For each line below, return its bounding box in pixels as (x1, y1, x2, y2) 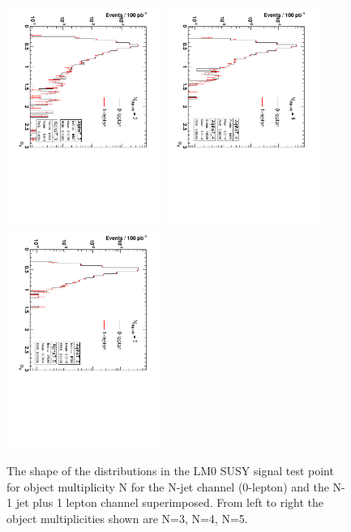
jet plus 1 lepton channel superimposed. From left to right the (15, 494, 324, 511)
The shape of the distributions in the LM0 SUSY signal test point (6, 462, 334, 479)
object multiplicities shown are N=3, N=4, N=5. (6, 509, 248, 526)
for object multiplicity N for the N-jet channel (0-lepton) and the (6, 478, 329, 495)
